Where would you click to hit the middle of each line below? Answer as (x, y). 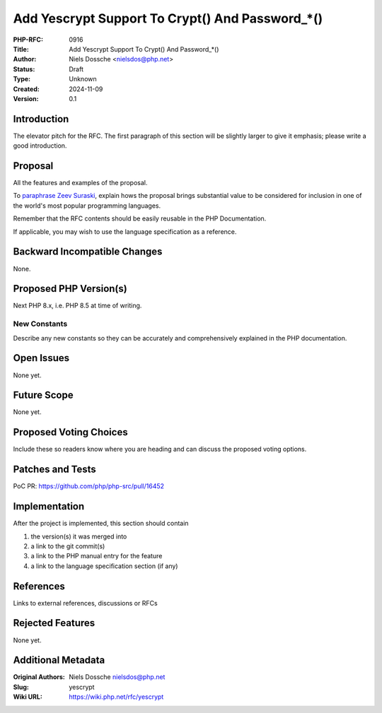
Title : (21, 49)
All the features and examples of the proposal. (80, 183)
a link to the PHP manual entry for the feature (97, 556)
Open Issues (41, 358)
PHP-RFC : (28, 40)
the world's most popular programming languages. (87, 206)
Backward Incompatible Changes (88, 252)
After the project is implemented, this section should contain (101, 524)
